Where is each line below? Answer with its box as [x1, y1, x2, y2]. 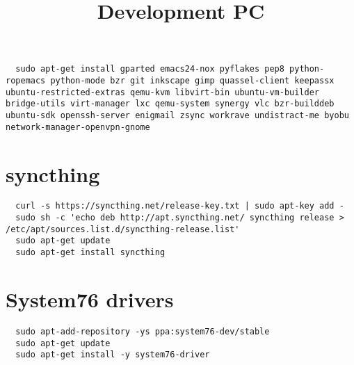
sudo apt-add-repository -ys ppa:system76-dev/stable [15, 326, 270, 336]
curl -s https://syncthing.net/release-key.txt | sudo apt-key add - [15, 201, 344, 211]
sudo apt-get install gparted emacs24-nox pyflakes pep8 [15, 64, 284, 74]
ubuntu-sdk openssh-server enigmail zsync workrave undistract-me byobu [6, 111, 349, 120]
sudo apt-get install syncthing [15, 248, 166, 258]
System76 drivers [6, 284, 174, 313]
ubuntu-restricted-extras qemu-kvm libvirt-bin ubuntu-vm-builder [6, 87, 320, 97]
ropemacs [6, 76, 46, 86]
